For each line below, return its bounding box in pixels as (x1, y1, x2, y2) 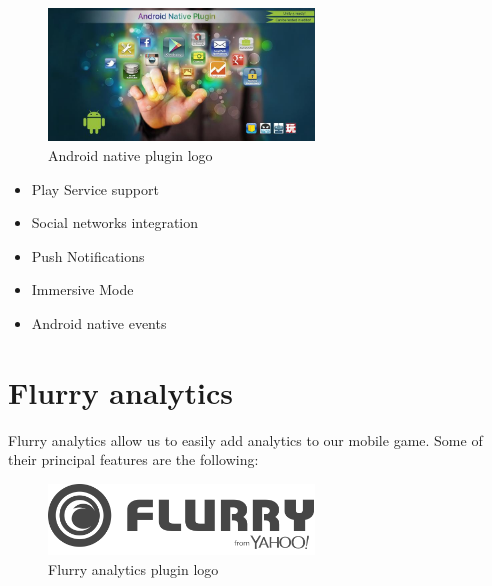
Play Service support (31, 178, 159, 199)
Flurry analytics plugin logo (48, 558, 219, 579)
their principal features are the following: (8, 449, 259, 470)
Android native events (31, 312, 167, 333)
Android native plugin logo (48, 144, 213, 165)
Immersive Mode (31, 279, 134, 300)
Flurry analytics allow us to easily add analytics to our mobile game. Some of (8, 429, 483, 450)
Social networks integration (31, 212, 199, 233)
